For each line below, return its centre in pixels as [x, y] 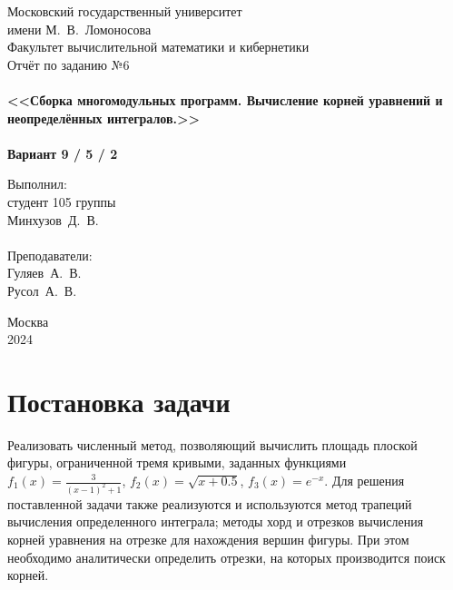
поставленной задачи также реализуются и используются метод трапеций [210, 503]
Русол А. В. [42, 290]
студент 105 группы [62, 201]
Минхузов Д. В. [53, 219]
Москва [28, 321]
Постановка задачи [119, 401]
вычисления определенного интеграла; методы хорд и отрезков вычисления [216, 521]
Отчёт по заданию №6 [69, 64]
